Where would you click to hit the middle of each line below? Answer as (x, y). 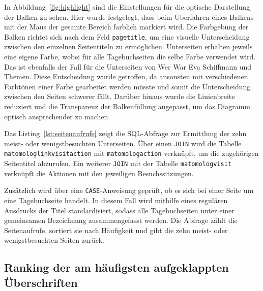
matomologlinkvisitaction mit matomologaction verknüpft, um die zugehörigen (131, 153)
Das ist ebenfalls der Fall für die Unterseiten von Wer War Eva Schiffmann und (128, 66)
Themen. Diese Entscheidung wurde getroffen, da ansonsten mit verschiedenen (126, 76)
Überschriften (41, 282)
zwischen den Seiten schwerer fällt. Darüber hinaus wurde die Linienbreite (120, 96)
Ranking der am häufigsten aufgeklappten (116, 267)
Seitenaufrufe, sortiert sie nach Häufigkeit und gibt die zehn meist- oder (116, 230)
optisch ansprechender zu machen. (57, 116)
